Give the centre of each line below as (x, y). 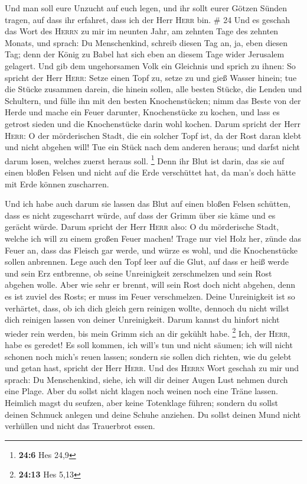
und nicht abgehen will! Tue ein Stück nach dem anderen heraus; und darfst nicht (153, 147)
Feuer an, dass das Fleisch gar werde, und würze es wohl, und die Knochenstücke (151, 250)
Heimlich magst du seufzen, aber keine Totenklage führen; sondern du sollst (141, 402)
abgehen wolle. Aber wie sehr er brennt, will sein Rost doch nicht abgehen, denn (150, 285)
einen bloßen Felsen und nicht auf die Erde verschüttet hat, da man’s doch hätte (150, 172)
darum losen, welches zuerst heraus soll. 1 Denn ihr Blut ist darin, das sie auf (145, 160)
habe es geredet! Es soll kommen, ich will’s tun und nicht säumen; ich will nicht (149, 344)
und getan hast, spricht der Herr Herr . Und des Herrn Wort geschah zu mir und (152, 368)
